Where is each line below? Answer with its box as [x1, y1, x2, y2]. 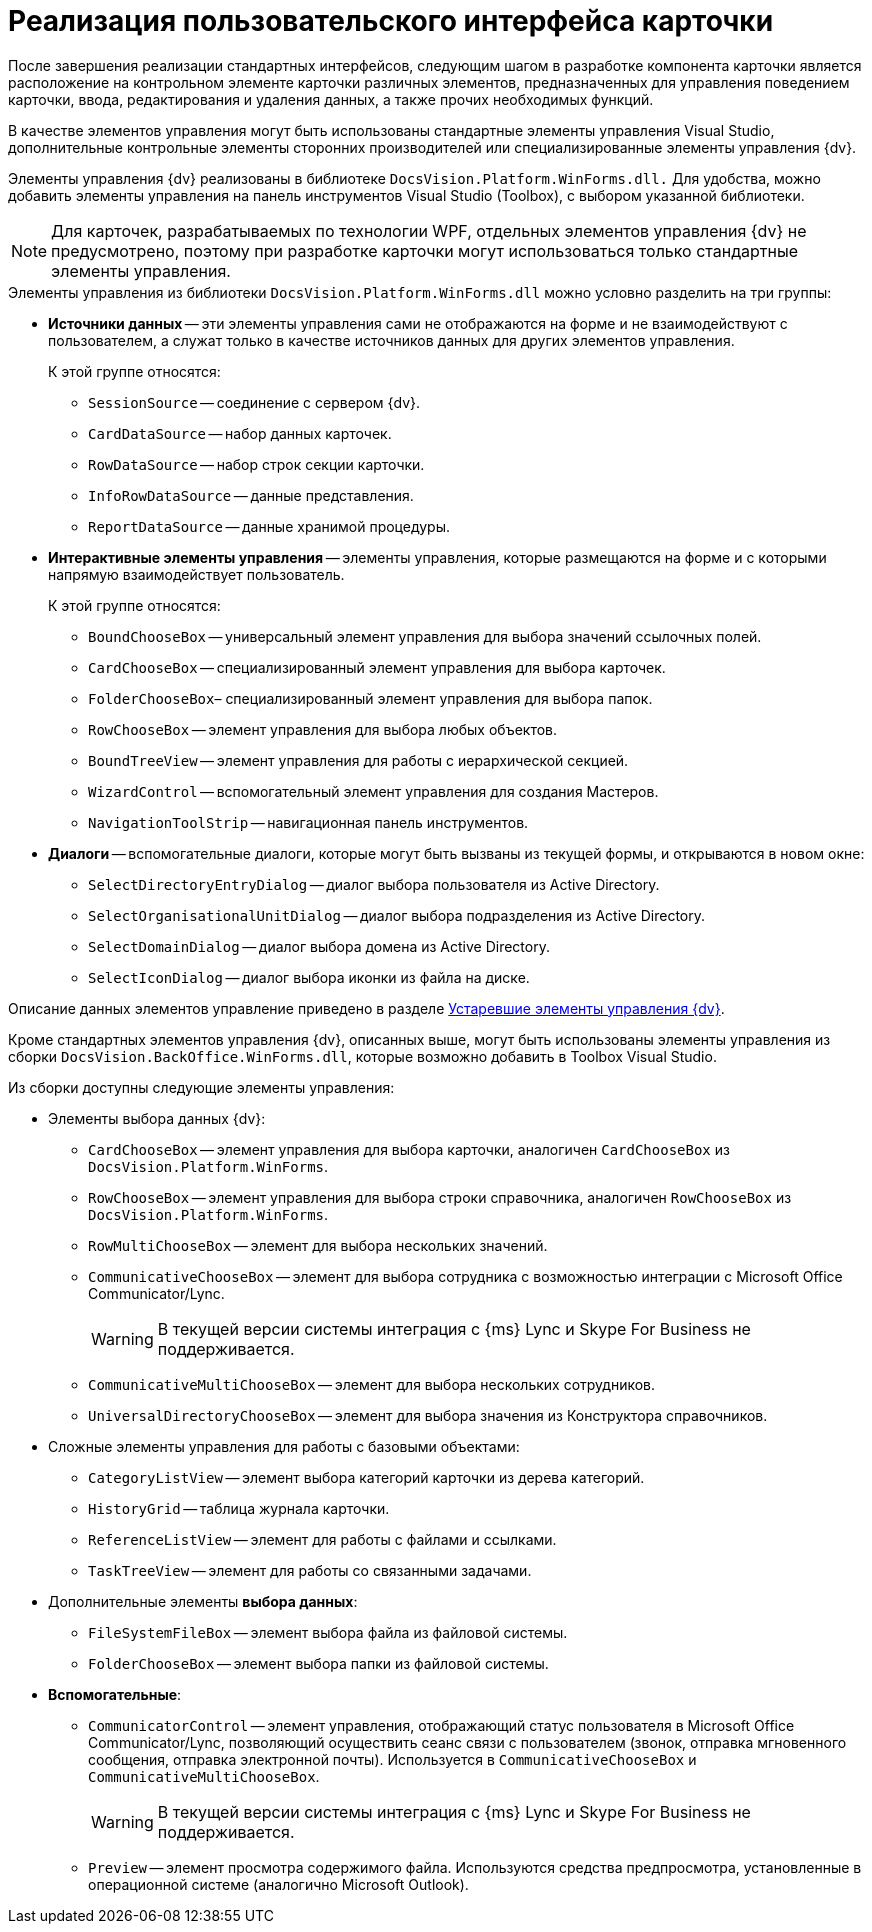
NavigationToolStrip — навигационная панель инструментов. [88, 813, 529, 831]
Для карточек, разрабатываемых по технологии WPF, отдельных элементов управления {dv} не [51, 220, 807, 241]
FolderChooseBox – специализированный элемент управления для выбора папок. [88, 689, 653, 707]
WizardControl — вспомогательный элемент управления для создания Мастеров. [88, 782, 659, 800]
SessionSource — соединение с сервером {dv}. [88, 393, 420, 411]
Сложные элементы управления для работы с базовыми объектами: [48, 1437, 520, 1455]
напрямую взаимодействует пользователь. [48, 565, 345, 583]
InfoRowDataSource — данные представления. [88, 486, 414, 504]
